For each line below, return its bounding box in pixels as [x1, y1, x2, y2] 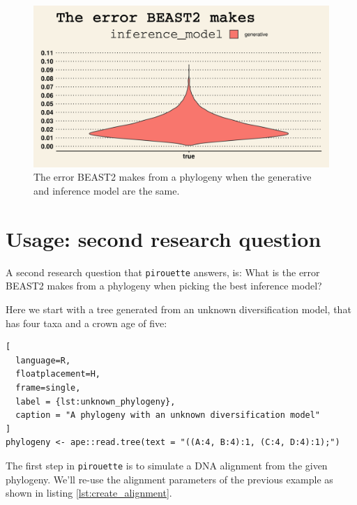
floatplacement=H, [15, 369, 101, 379]
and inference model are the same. [33, 183, 180, 198]
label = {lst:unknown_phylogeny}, [15, 396, 176, 407]
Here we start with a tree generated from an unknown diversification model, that [6, 302, 351, 317]
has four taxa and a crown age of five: [6, 315, 167, 330]
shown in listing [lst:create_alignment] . [6, 485, 172, 500]
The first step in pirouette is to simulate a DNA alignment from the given [6, 458, 328, 472]
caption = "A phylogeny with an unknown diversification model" [15, 410, 321, 421]
